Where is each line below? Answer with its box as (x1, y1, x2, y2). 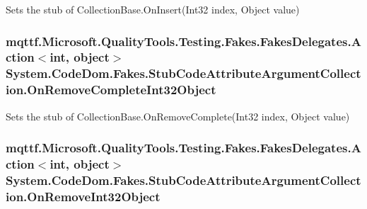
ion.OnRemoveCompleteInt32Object (6, 81, 216, 98)
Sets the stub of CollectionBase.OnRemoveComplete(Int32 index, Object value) (6, 108, 350, 123)
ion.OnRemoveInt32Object (6, 187, 161, 205)
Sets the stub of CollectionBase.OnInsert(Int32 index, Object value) (6, 2, 300, 16)
